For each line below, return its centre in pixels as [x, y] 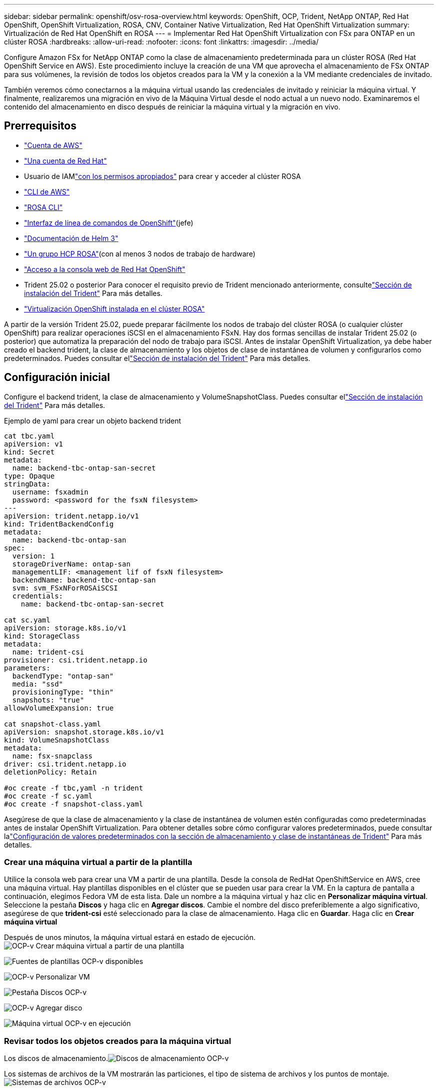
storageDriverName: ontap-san [71, 564]
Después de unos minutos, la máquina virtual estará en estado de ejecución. [130, 937]
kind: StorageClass [42, 636]
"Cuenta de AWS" [53, 145]
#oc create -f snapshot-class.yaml [74, 804]
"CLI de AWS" [47, 191]
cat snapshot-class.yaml [52, 724]
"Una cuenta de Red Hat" [65, 160]
